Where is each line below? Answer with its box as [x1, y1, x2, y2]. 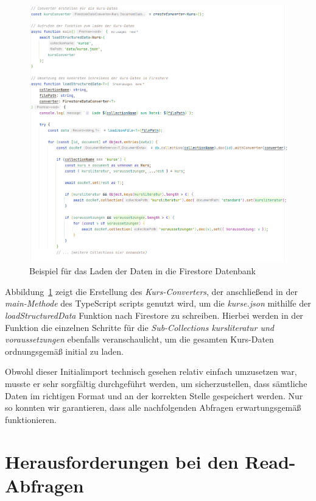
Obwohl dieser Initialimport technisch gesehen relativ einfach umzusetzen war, [5, 365, 297, 378]
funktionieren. [5, 413, 57, 425]
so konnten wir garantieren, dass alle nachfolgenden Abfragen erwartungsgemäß [5, 401, 301, 414]
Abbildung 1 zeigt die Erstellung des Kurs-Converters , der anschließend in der [5, 285, 298, 297]
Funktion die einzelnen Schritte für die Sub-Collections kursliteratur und [5, 321, 274, 333]
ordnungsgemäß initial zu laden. [5, 344, 124, 357]
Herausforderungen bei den [5, 449, 239, 474]
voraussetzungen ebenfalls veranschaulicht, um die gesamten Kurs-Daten [5, 333, 274, 346]
